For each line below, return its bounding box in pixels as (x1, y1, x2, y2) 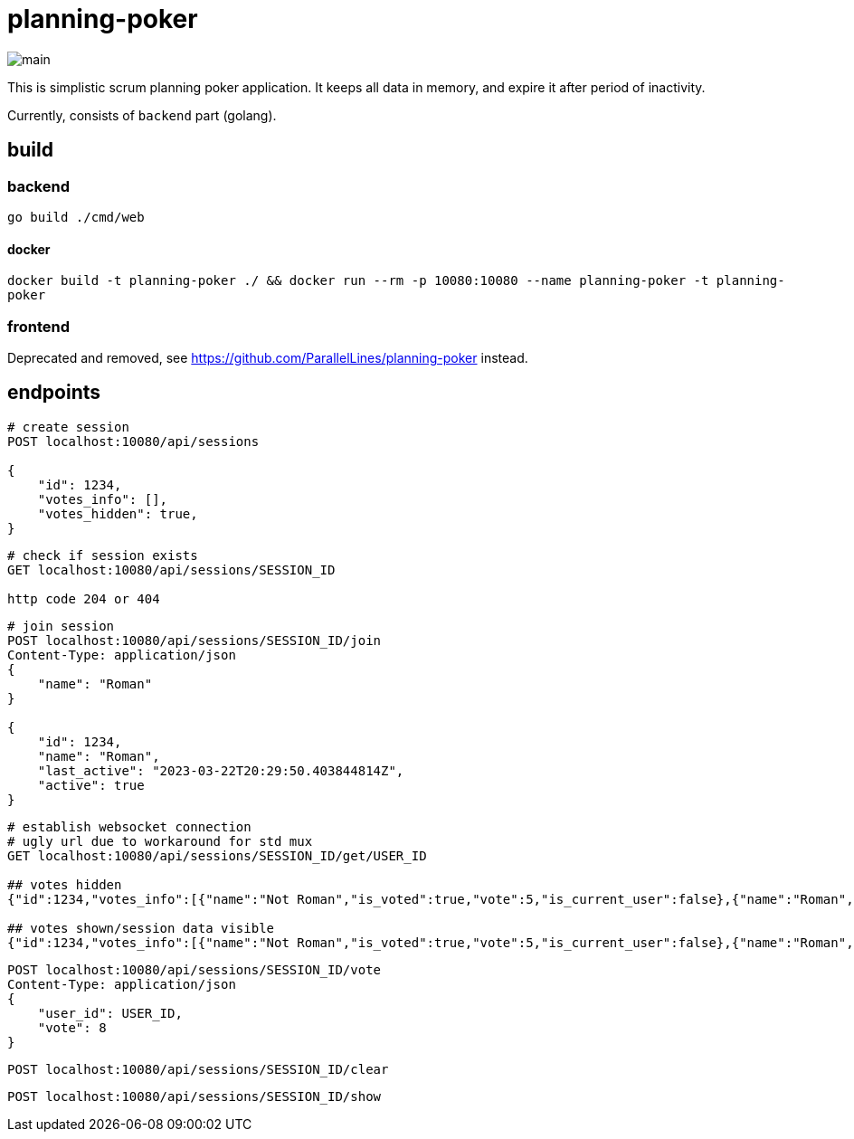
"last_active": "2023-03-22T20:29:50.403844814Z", (37, 763, 404, 778)
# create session (7, 419, 129, 434)
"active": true (37, 777, 145, 793)
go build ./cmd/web (7, 209, 145, 224)
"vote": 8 (37, 1020, 107, 1035)
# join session (7, 618, 115, 633)
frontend (7, 317, 71, 336)
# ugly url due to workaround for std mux (7, 833, 313, 849)
